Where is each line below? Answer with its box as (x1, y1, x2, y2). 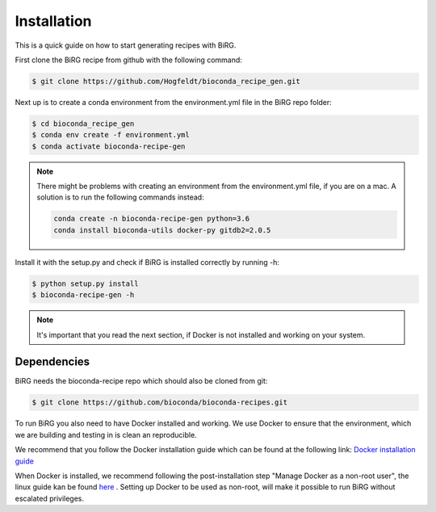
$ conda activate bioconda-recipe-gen (31, 141, 186, 151)
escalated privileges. (15, 493, 85, 503)
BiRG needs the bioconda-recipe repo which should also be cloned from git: (15, 376, 268, 386)
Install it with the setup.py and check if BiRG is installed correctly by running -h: (15, 257, 280, 266)
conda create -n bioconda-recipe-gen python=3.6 (53, 214, 250, 224)
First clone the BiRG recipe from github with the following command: (15, 55, 242, 65)
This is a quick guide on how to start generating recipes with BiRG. (15, 40, 237, 50)
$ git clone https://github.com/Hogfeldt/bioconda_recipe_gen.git (31, 77, 300, 86)
